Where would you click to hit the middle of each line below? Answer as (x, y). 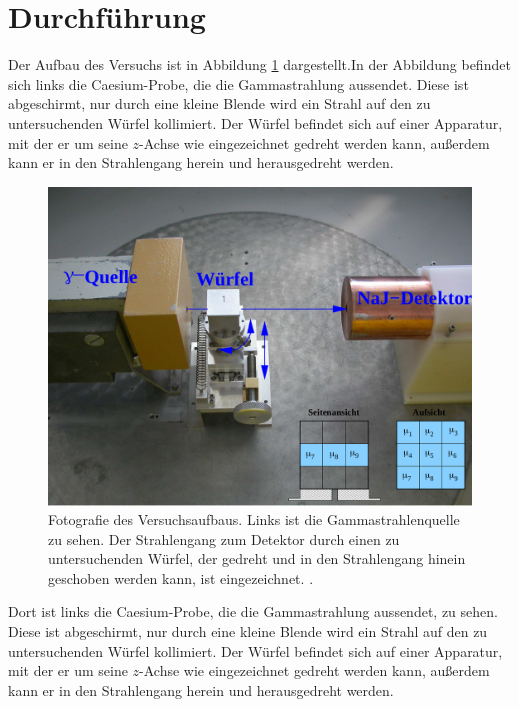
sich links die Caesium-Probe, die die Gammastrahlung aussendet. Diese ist (238, 83)
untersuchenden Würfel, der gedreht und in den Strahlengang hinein (257, 558)
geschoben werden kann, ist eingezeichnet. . (181, 577)
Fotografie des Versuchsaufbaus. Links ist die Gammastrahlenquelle (254, 519)
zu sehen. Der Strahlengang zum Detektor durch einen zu (224, 538)
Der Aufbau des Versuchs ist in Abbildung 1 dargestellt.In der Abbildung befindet (259, 64)
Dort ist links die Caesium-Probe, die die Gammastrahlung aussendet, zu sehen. (253, 611)
